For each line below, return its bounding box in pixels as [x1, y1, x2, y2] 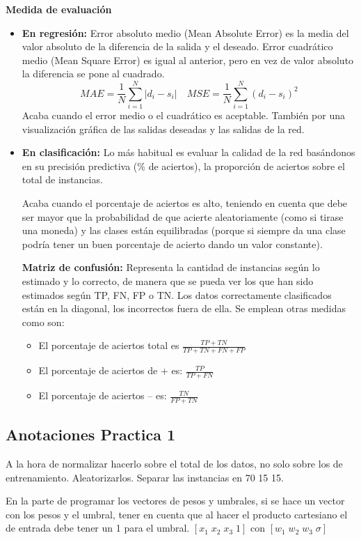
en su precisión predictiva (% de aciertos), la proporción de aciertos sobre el [22, 158, 345, 173]
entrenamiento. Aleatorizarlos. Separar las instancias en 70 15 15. [6, 470, 284, 484]
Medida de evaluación [6, 2, 112, 16]
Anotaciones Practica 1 [6, 424, 176, 445]
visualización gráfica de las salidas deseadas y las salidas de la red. [22, 121, 305, 136]
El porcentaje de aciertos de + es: [38, 363, 183, 378]
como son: [22, 314, 65, 329]
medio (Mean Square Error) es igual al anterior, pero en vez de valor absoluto [22, 52, 354, 67]
